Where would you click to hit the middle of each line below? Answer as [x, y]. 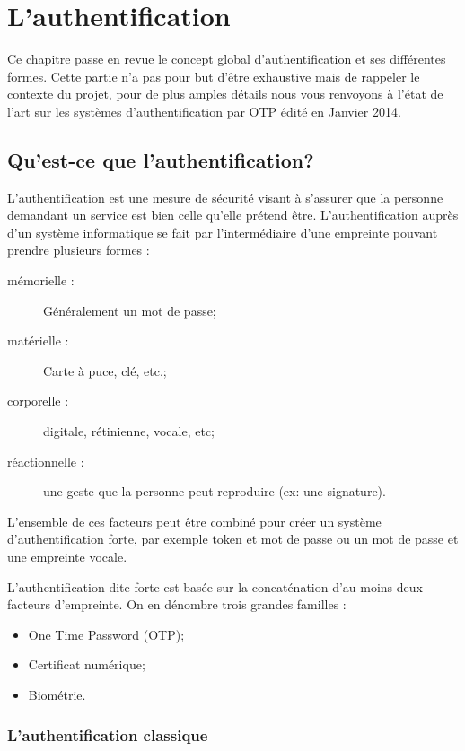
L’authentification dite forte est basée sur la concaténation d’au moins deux [215, 586]
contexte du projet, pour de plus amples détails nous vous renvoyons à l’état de [225, 94]
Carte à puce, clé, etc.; [105, 370]
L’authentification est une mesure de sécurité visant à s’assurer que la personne [225, 197]
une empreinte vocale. [67, 557]
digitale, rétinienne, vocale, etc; [129, 431]
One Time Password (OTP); [106, 634]
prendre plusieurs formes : [79, 250]
